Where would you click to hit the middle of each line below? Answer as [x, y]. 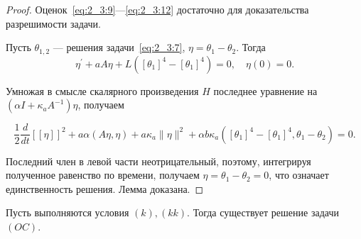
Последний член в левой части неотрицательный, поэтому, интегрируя [158, 161]
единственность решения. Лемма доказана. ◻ [105, 188]
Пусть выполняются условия [68, 212]
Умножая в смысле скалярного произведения [102, 90]
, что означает [299, 175]
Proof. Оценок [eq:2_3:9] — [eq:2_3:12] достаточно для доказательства [157, 9]
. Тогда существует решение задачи [263, 212]
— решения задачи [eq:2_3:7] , [119, 47]
